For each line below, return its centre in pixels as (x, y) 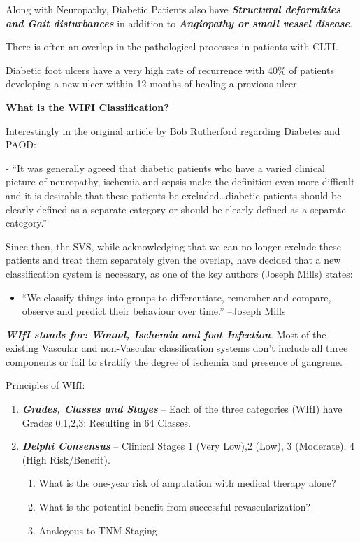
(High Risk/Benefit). (66, 459)
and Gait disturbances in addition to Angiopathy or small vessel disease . (179, 23)
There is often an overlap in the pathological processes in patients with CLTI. (172, 47)
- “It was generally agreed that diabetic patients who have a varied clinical (165, 167)
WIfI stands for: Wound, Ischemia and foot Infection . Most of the (166, 334)
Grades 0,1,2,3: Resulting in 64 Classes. (106, 422)
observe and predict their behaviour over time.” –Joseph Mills (154, 311)
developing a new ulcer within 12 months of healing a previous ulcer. (153, 84)
